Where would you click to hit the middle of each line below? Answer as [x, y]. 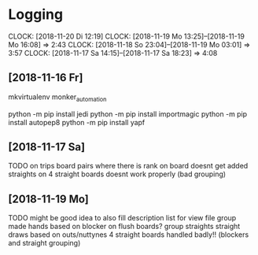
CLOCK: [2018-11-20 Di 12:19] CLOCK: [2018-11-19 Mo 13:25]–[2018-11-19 [127, 36]
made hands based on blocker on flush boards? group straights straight [124, 227]
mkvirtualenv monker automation [57, 98]
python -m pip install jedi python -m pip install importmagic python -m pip [128, 114]
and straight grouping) [44, 243]
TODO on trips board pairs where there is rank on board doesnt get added [128, 166]
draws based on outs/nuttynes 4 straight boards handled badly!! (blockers [129, 235]
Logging [36, 15]
